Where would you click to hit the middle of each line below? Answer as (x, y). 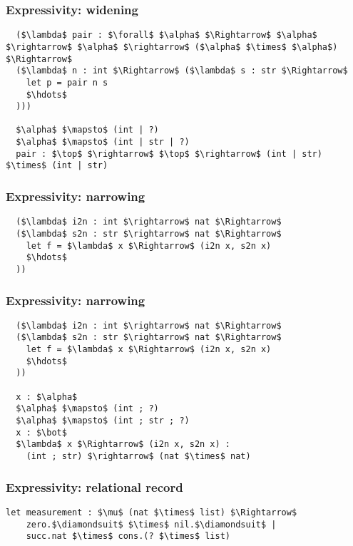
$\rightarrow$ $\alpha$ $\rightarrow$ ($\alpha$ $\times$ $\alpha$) (172, 47)
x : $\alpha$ (47, 397)
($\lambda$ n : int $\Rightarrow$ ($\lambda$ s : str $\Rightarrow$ (182, 71)
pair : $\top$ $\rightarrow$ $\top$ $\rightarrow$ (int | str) (169, 154)
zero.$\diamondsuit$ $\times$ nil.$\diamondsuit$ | (151, 524)
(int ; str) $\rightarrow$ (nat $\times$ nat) (138, 457)
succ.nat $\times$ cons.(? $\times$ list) (128, 536)
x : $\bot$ (41, 432)
